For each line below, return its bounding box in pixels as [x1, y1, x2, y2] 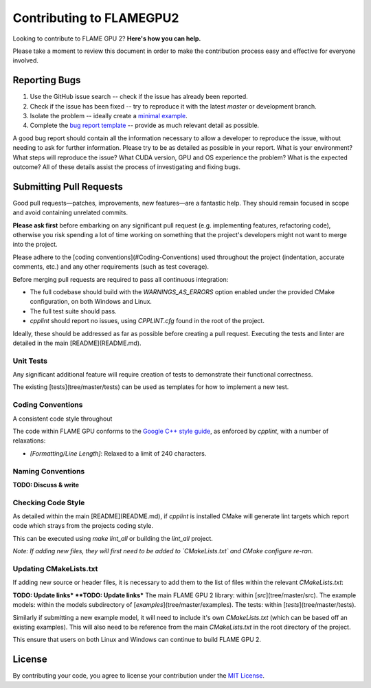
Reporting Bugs [12, 74, 81, 86]
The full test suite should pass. [30, 307, 117, 315]
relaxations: [12, 436, 46, 445]
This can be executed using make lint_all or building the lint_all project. [12, 534, 213, 542]
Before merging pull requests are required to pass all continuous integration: [12, 275, 229, 283]
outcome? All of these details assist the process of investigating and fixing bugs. [12, 162, 240, 171]
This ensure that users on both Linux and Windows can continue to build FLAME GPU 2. [12, 636, 261, 644]
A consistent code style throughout [12, 414, 113, 423]
